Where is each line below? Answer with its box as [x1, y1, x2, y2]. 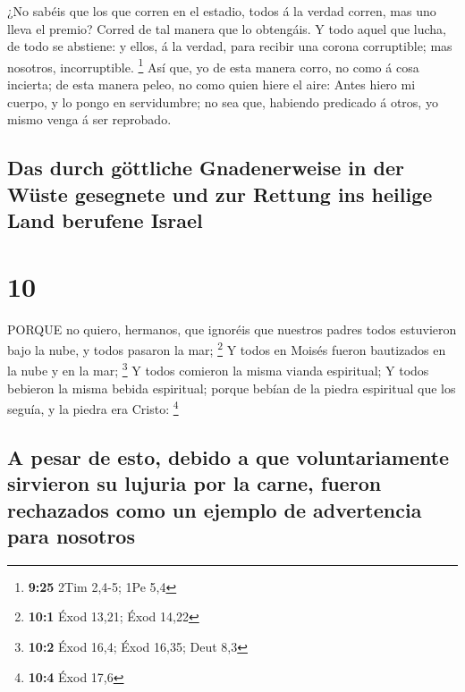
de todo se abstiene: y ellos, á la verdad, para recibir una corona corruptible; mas [7, 37, 452, 55]
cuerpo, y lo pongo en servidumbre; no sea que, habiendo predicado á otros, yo [7, 92, 438, 111]
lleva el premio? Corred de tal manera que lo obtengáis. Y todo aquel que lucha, [7, 19, 446, 38]
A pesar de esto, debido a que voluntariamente [7, 443, 450, 470]
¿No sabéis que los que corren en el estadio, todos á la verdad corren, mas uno [7, 2, 436, 20]
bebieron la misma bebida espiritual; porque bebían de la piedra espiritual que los [7, 378, 456, 397]
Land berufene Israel [7, 206, 203, 233]
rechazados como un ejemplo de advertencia [7, 495, 422, 523]
